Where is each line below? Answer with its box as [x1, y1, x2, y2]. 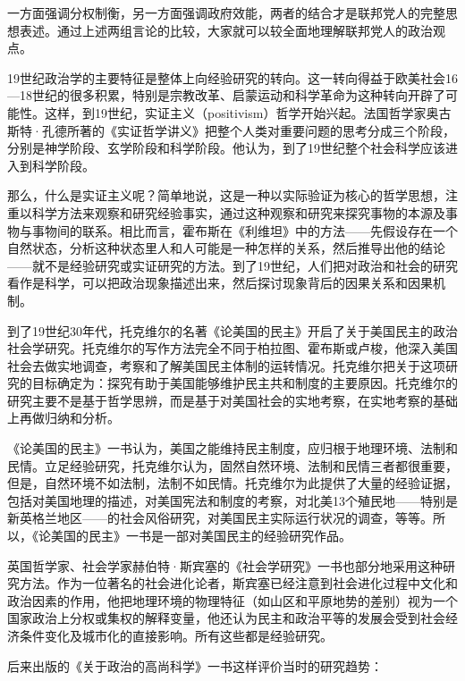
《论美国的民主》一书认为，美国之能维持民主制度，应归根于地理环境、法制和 [7, 439, 458, 458]
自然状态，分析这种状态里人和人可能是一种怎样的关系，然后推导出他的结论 [7, 239, 445, 257]
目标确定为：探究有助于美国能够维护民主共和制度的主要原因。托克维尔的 [31, 374, 458, 392]
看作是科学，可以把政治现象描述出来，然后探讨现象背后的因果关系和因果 [7, 273, 433, 292]
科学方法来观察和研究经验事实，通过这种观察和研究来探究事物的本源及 [31, 203, 445, 222]
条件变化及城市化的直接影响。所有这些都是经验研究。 [19, 626, 333, 644]
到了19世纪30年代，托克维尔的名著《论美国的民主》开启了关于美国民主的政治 [7, 321, 458, 340]
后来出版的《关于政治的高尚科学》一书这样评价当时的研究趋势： [7, 656, 383, 675]
